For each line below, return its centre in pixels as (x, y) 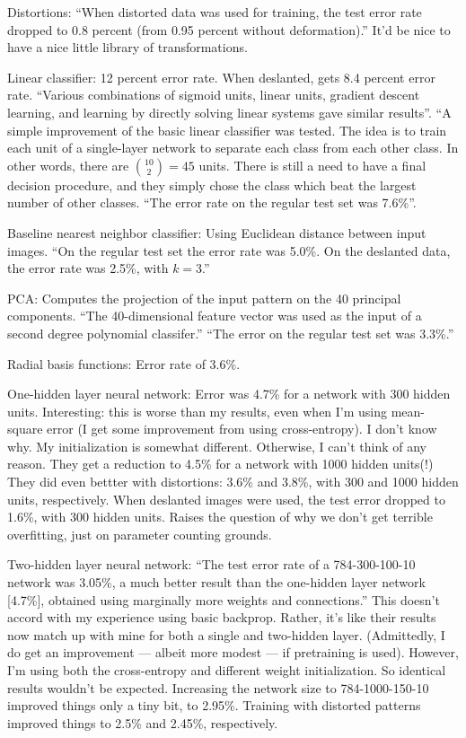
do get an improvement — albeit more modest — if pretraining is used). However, (233, 652)
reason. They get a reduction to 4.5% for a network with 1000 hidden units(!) (220, 464)
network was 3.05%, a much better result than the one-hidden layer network (216, 582)
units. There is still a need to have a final (312, 165)
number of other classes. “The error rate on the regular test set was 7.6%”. (212, 202)
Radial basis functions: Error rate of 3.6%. (124, 363)
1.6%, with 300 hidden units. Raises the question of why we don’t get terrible (220, 517)
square (25, 429)
